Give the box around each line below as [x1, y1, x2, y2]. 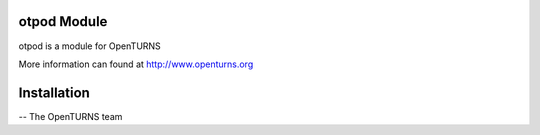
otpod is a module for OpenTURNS [18, 40, 162, 52]
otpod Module [18, 13, 108, 30]
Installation [18, 84, 90, 101]
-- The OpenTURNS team [18, 110, 123, 122]
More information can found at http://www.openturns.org [18, 58, 254, 70]
